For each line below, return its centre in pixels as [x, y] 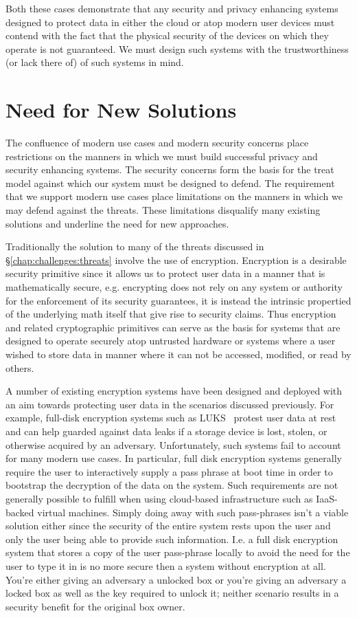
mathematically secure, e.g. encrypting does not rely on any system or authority [174, 287]
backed [20, 512]
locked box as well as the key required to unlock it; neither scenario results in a [172, 593]
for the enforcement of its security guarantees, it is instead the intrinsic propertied [178, 300]
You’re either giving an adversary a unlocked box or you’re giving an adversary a [176, 579]
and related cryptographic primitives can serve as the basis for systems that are [173, 327]
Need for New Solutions [121, 110]
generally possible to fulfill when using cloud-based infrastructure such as [159, 498]
